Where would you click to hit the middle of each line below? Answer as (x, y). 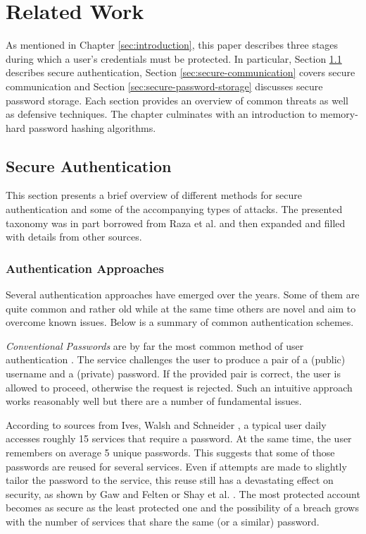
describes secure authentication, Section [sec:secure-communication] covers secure (181, 72)
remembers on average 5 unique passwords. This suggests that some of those (170, 453)
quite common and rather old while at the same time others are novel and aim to (181, 308)
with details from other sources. (74, 237)
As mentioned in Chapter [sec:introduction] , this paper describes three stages (172, 45)
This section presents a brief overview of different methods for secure (154, 195)
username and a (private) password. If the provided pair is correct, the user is (173, 374)
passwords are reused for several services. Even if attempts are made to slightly (176, 466)
